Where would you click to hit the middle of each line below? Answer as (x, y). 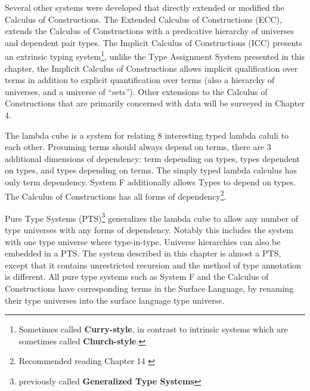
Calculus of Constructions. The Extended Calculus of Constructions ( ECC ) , (143, 19)
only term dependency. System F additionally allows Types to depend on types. (150, 181)
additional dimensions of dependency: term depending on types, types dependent (153, 158)
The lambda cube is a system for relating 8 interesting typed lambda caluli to (147, 135)
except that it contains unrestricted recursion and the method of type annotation (153, 265)
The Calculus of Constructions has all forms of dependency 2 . (116, 195)
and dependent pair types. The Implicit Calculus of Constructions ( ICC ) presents (154, 42)
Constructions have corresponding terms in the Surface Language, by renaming (149, 288)
